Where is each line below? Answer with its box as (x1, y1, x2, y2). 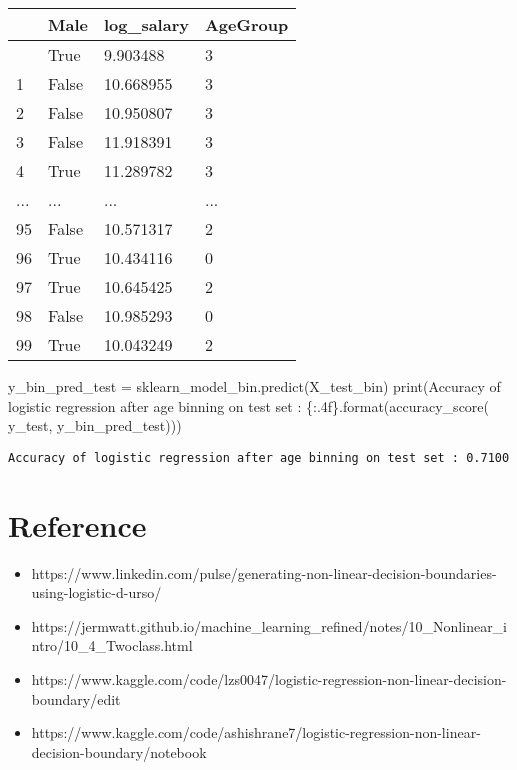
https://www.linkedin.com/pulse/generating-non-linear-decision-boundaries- (31, 562, 497, 583)
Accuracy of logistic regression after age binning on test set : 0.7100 (8, 450, 510, 465)
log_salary (103, 13, 189, 36)
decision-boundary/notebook (31, 741, 207, 762)
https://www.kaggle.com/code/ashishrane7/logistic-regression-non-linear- (31, 722, 481, 743)
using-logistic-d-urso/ (31, 582, 162, 603)
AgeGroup (204, 13, 289, 36)
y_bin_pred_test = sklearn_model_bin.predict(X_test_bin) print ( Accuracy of (8, 376, 501, 396)
